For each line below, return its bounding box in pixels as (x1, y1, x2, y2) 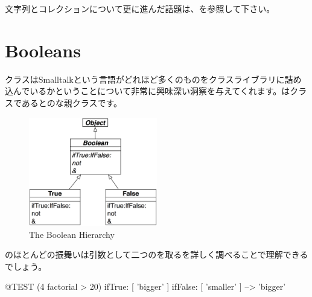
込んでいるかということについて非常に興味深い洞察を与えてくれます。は (5, 85, 290, 97)
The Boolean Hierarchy (29, 228, 115, 240)
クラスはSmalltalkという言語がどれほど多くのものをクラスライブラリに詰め (5, 72, 302, 85)
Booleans (5, 37, 81, 62)
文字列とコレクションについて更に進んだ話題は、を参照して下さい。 (5, 2, 275, 14)
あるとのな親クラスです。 (21, 96, 123, 109)
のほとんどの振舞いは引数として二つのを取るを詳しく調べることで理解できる (5, 248, 308, 261)
